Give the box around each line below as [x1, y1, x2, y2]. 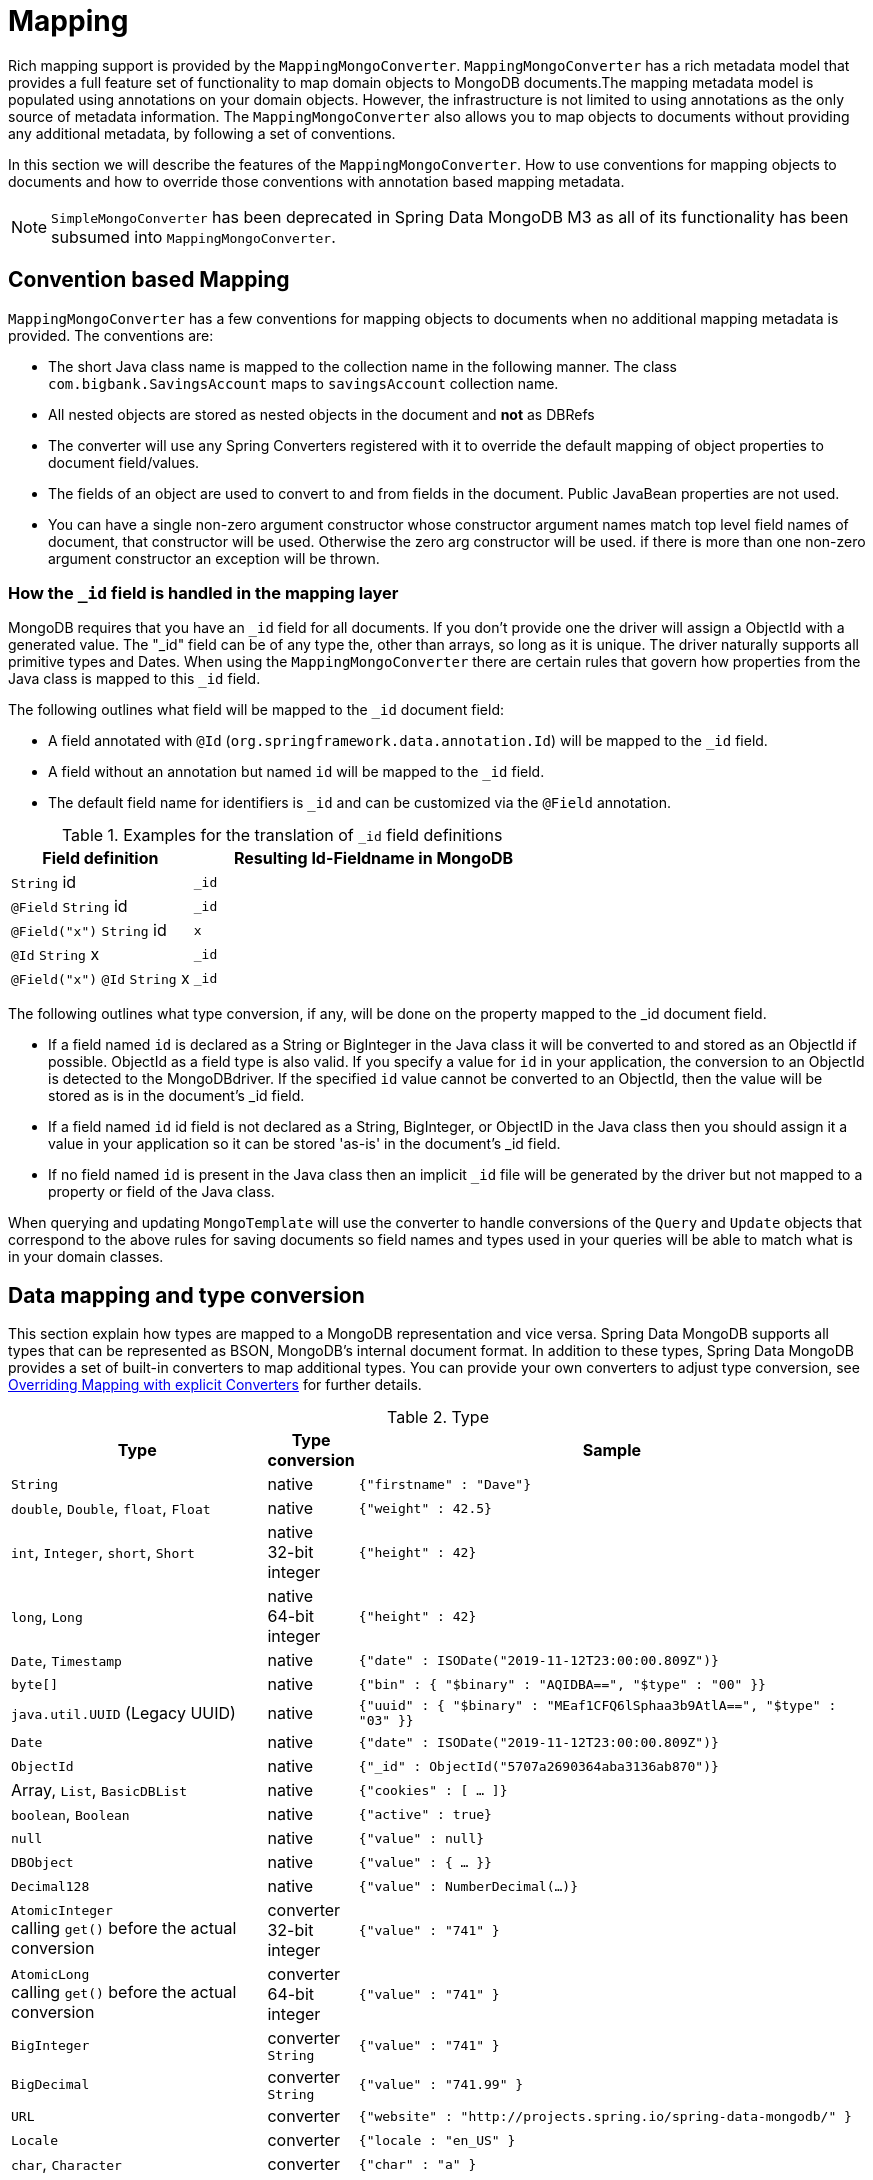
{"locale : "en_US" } [358, 2132, 516, 2148]
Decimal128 [11, 1878, 90, 1894]
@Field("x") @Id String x [11, 968, 190, 989]
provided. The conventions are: [8, 326, 214, 344]
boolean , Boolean [11, 1804, 130, 1825]
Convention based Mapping [8, 267, 290, 293]
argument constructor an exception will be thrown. [48, 549, 380, 567]
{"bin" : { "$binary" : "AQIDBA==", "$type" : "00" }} [358, 1676, 766, 1692]
